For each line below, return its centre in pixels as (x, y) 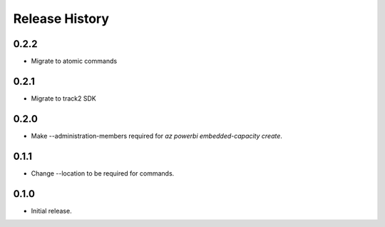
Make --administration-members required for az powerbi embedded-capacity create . (157, 136)
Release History (61, 19)
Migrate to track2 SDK (63, 98)
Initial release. (51, 211)
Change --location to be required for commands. (103, 173)
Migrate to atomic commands (74, 61)
